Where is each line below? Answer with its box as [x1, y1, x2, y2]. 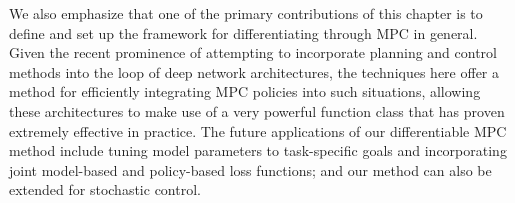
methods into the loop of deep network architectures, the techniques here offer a [9, 61, 499, 82]
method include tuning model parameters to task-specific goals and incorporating [9, 140, 507, 161]
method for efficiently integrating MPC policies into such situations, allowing [9, 81, 481, 102]
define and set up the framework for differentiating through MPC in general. [9, 22, 478, 43]
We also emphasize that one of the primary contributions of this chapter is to [9, 3, 483, 23]
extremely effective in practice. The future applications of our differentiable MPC [9, 120, 507, 141]
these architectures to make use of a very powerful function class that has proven [9, 100, 505, 121]
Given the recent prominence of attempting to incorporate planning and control [9, 42, 497, 63]
